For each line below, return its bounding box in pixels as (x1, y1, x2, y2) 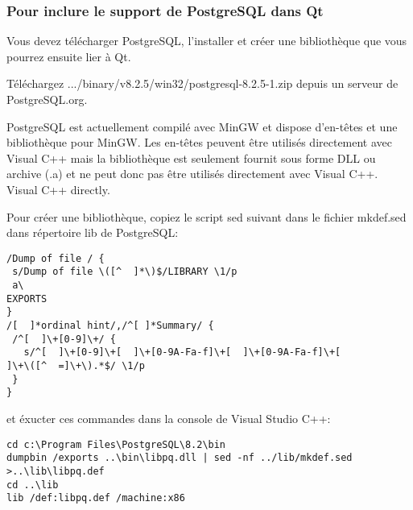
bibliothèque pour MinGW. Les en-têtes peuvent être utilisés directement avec (6, 134, 393, 151)
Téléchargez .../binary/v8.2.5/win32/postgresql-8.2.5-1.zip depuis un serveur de (6, 75, 399, 92)
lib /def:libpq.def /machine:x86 (6, 492, 185, 504)
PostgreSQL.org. (6, 91, 88, 107)
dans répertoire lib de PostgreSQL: (6, 224, 179, 241)
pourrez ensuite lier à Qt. (6, 48, 131, 64)
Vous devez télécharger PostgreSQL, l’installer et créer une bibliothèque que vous (6, 32, 407, 49)
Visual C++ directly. (6, 180, 110, 197)
